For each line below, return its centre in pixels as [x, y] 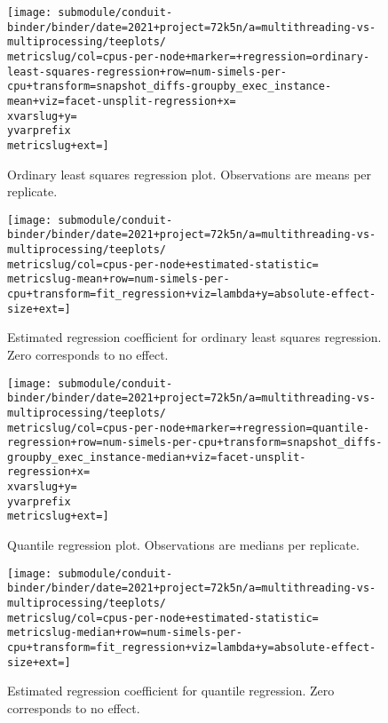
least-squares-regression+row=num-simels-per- [147, 72]
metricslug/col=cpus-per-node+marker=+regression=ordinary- [189, 56]
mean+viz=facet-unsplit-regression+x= [122, 101]
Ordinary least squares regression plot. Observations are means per [190, 174]
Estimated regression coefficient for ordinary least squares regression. [194, 337]
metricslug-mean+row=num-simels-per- [119, 279]
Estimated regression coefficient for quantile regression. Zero [171, 691]
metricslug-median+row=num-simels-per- [125, 633]
